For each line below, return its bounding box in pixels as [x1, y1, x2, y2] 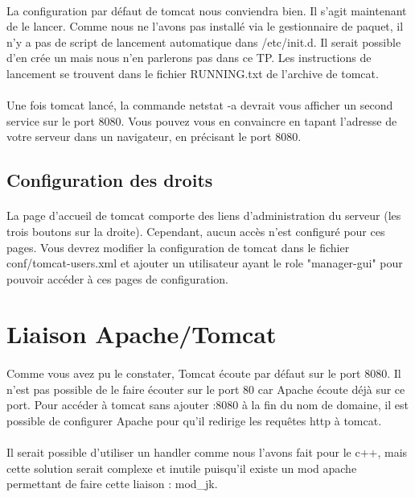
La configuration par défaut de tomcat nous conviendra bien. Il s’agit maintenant [6, 2, 407, 19]
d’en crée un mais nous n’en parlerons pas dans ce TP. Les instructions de [6, 49, 372, 66]
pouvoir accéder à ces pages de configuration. [6, 270, 228, 287]
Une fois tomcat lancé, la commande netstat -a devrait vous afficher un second [6, 97, 393, 114]
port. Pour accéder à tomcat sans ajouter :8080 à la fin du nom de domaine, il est [6, 396, 409, 413]
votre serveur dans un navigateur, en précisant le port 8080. [6, 128, 302, 145]
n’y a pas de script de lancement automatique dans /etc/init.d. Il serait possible [6, 33, 401, 50]
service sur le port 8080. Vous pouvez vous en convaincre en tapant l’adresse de [6, 112, 397, 129]
